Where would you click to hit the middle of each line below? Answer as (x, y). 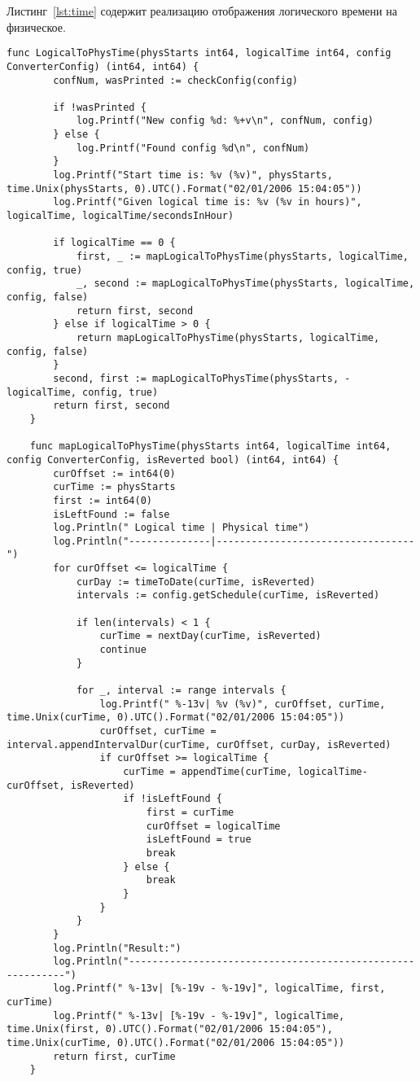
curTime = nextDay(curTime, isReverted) (210, 636)
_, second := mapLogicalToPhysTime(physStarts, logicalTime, (245, 284)
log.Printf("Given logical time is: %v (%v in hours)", (208, 202)
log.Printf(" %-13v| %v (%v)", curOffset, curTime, (243, 704)
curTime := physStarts (114, 487)
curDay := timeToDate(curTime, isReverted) (196, 582)
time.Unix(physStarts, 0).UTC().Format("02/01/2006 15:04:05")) (184, 188)
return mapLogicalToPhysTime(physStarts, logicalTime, (228, 337)
